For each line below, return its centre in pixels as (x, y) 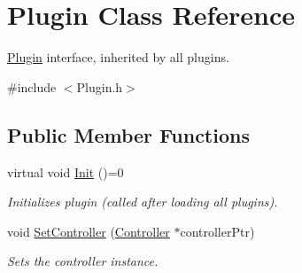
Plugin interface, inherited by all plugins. (118, 57)
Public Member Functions (128, 134)
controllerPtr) (217, 231)
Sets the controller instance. (83, 261)
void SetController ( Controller (89, 231)
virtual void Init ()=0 (66, 172)
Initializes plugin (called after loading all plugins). (143, 202)
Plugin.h (100, 86)
